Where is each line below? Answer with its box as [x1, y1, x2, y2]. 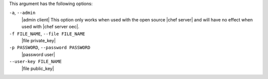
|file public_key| [21, 65, 54, 72]
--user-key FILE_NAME [9, 59, 62, 65]
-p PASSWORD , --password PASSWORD [9, 45, 90, 51]
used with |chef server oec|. [21, 24, 79, 30]
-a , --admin [9, 10, 36, 16]
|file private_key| [21, 37, 56, 43]
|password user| [21, 51, 56, 57]
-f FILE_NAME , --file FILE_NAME [9, 30, 85, 37]
